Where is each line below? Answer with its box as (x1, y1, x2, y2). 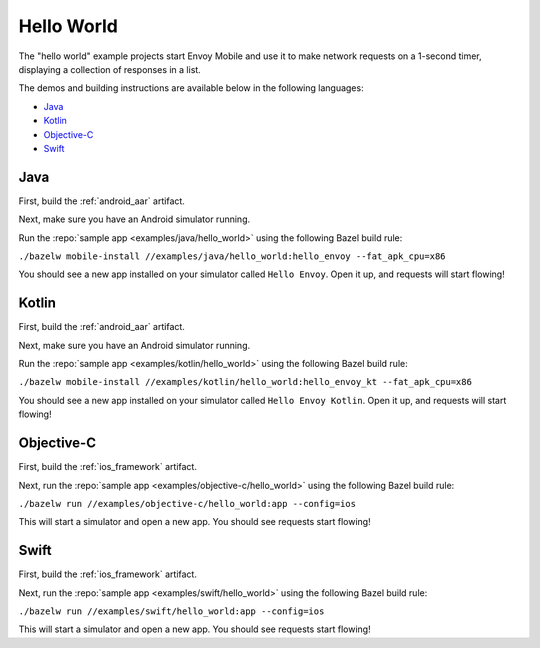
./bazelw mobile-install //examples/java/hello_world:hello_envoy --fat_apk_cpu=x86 (18, 250, 446, 262)
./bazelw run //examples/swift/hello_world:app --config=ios (18, 605, 325, 617)
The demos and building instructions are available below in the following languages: (18, 82, 364, 94)
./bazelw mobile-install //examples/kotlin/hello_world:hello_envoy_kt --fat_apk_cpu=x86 (18, 376, 472, 388)
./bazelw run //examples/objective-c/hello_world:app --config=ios (18, 498, 357, 509)
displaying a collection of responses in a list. (18, 63, 202, 75)
